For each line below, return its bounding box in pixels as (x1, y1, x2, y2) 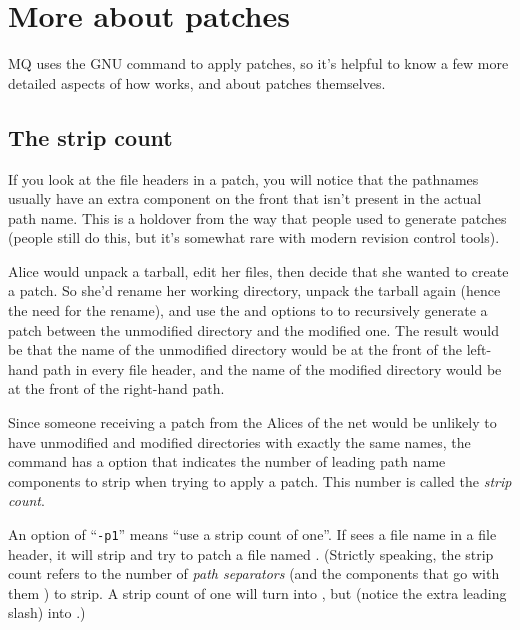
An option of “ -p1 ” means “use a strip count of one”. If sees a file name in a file (8, 524, 497, 545)
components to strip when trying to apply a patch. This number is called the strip (8, 470, 512, 491)
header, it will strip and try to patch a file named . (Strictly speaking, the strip (8, 543, 494, 564)
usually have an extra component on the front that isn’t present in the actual (8, 188, 482, 209)
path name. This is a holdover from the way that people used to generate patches (8, 207, 507, 228)
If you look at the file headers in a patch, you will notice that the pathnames (8, 168, 479, 189)
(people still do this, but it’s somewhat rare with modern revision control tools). (8, 227, 500, 248)
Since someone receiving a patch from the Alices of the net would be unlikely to (8, 412, 497, 433)
